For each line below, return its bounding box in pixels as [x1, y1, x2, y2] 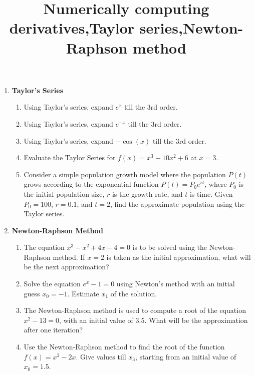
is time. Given [189, 188, 233, 199]
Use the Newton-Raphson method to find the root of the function [24, 341, 225, 352]
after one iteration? [24, 324, 83, 335]
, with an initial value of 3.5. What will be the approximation [59, 314, 248, 325]
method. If [53, 251, 85, 262]
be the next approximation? [24, 261, 109, 272]
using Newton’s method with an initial [116, 278, 235, 289]
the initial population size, [24, 188, 105, 199]
